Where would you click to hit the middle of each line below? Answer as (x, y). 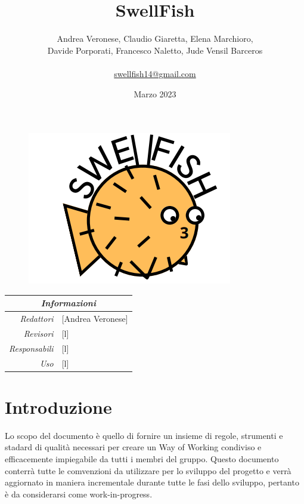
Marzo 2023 (155, 93)
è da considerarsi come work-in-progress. (79, 494)
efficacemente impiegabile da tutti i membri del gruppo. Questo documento (142, 458)
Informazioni (68, 303)
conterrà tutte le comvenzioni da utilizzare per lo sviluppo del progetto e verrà (148, 470)
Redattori (37, 319)
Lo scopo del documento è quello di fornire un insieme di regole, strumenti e (144, 435)
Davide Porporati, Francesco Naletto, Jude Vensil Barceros (155, 50)
